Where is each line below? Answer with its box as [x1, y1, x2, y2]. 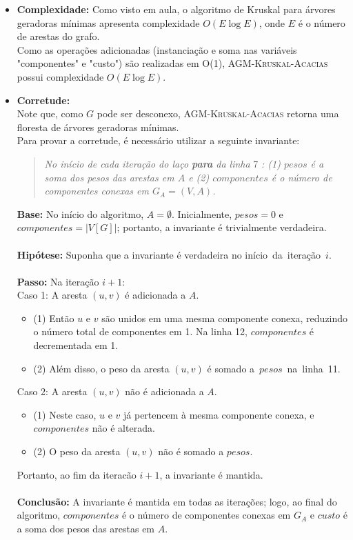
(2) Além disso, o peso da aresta [33, 361, 170, 375]
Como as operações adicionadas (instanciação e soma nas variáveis [17, 42, 297, 57]
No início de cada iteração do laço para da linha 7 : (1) [44, 156, 281, 170]
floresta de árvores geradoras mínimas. [17, 119, 179, 134]
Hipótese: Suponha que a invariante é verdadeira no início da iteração [17, 247, 321, 261]
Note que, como [17, 106, 83, 121]
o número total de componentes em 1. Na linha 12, [33, 324, 248, 339]
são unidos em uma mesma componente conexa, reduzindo [101, 310, 348, 325]
